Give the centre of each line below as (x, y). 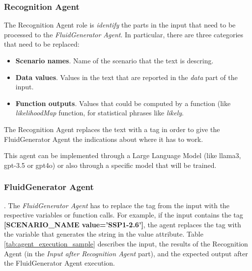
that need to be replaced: (42, 44)
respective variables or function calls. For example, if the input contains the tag (124, 215)
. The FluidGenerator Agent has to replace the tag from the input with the (117, 205)
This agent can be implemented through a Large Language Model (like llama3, (123, 155)
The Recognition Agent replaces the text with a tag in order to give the (112, 129)
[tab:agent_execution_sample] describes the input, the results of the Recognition (126, 243)
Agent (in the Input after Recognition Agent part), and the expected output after (126, 253)
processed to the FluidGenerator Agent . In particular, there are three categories (124, 34)
